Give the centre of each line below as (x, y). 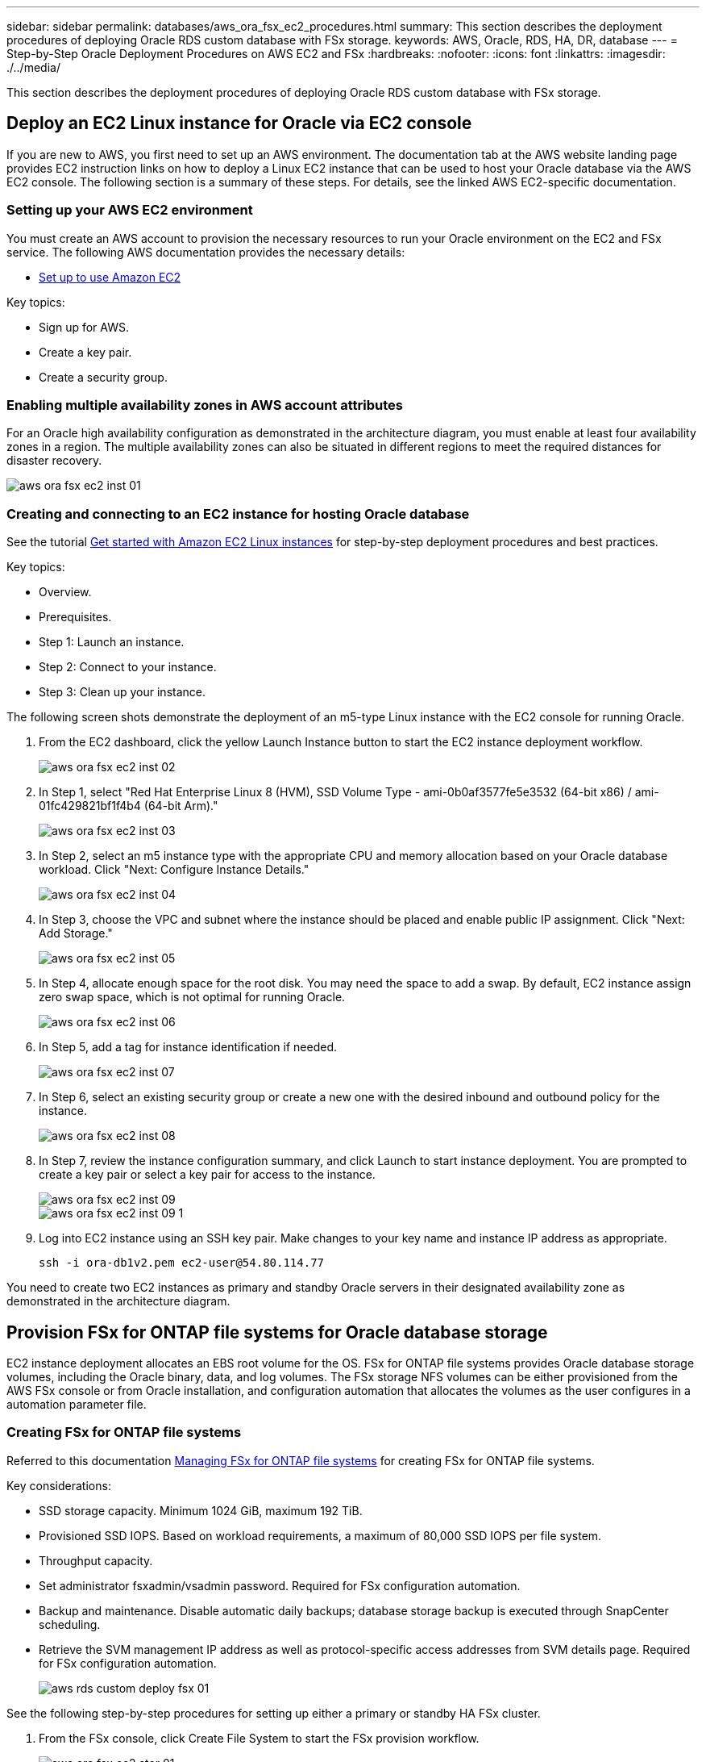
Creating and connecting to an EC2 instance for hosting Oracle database (238, 514)
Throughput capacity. (96, 1560)
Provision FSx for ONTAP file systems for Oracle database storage (277, 1332)
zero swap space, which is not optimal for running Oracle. (192, 997)
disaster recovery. (54, 461)
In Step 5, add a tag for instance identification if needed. (188, 1047)
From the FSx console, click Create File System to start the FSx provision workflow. (259, 1738)
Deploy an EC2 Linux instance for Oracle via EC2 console (239, 123)
